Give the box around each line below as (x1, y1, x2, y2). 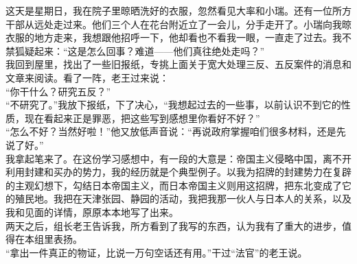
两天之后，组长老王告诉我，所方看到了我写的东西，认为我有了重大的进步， (5, 218, 342, 232)
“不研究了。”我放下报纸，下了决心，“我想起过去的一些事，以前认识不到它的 (5, 97, 341, 112)
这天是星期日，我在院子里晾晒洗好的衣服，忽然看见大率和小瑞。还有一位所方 (5, 3, 352, 17)
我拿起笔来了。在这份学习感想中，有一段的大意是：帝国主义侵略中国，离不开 (5, 151, 352, 165)
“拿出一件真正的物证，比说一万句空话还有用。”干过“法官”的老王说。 (5, 245, 308, 259)
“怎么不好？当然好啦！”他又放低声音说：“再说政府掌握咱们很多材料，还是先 (5, 124, 346, 139)
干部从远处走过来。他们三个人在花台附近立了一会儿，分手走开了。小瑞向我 (5, 16, 342, 31)
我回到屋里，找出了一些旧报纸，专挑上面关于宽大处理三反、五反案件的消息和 (5, 57, 352, 71)
